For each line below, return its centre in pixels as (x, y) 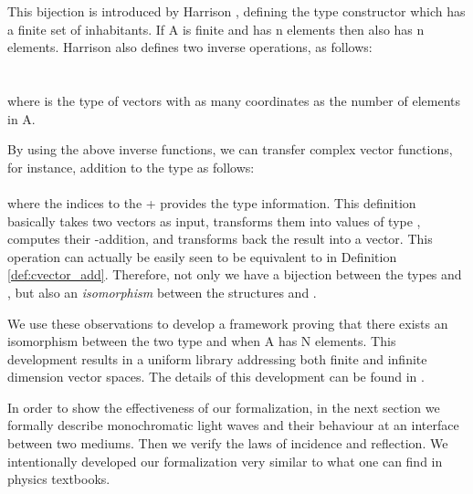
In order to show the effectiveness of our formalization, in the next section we (224, 407)
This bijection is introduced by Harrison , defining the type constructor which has (236, 11)
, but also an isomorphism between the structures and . (162, 292)
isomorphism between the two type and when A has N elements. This (202, 341)
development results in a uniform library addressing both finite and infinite (217, 358)
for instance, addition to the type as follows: (131, 167)
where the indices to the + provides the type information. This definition (212, 202)
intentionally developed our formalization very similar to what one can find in (225, 461)
